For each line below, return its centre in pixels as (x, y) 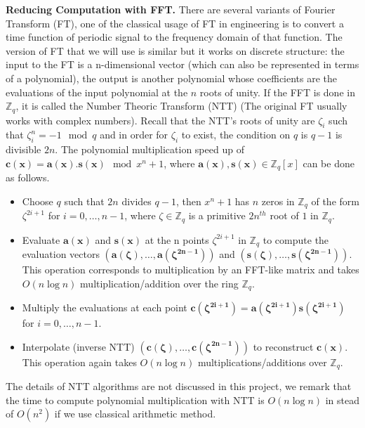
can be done (328, 163)
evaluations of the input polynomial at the (97, 92)
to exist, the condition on (236, 135)
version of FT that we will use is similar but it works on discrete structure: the (175, 50)
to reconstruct (283, 346)
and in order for (134, 135)
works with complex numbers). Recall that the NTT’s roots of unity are (160, 120)
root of (284, 215)
